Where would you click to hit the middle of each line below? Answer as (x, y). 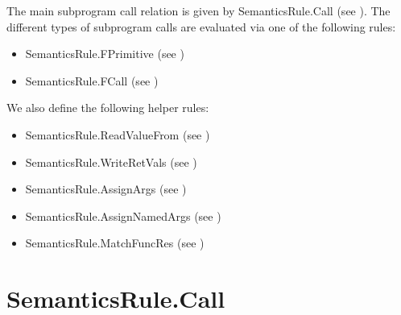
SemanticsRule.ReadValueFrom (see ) (118, 134)
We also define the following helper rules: (108, 108)
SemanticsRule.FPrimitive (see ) (105, 54)
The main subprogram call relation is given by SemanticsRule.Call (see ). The (198, 10)
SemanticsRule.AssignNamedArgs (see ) (123, 216)
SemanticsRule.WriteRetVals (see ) (111, 162)
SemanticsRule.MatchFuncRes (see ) (115, 243)
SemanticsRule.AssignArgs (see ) (106, 189)
